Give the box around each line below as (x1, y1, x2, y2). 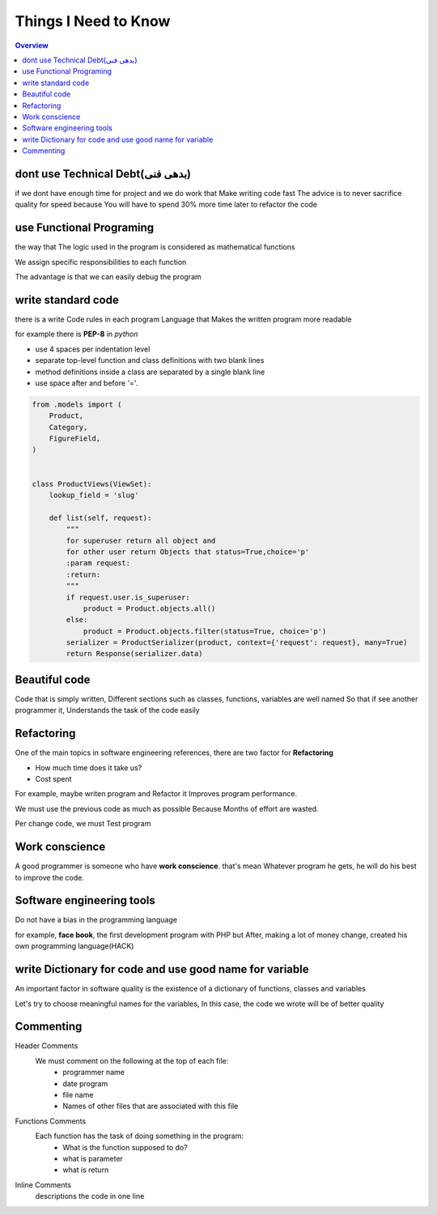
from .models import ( (32, 399, 122, 409)
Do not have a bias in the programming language (15, 915, 178, 925)
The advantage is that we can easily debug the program (15, 272, 202, 282)
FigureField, (49, 434, 101, 443)
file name (62, 1089, 94, 1099)
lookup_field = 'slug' (49, 491, 139, 500)
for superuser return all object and (66, 535, 216, 545)
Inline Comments (15, 1179, 72, 1190)
